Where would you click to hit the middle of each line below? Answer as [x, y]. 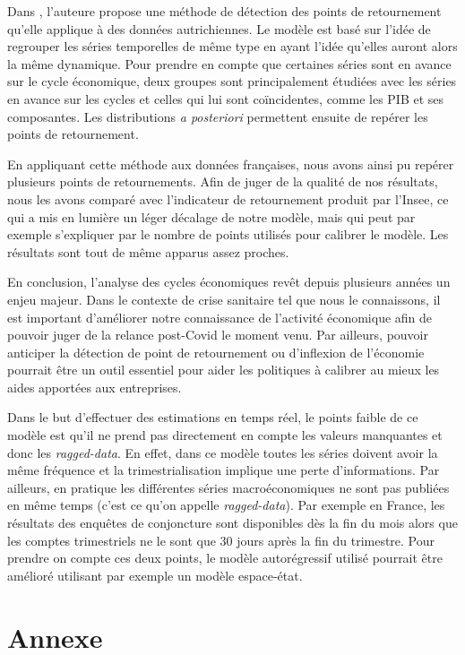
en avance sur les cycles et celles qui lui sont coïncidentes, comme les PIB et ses [226, 98]
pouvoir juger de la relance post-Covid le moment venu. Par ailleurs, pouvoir [218, 335]
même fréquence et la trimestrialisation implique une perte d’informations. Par [224, 470]
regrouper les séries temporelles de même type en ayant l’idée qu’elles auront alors [232, 46]
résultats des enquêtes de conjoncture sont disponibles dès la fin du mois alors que [232, 523]
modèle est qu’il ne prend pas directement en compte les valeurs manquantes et [225, 435]
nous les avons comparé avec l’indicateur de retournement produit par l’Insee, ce [228, 198]
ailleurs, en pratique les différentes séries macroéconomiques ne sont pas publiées [228, 487]
